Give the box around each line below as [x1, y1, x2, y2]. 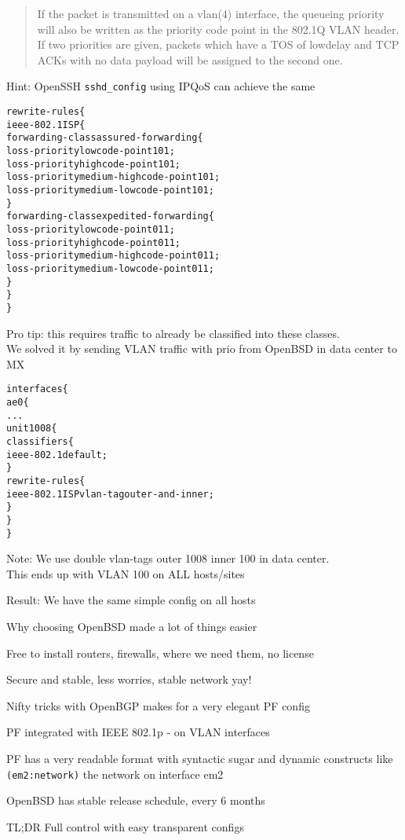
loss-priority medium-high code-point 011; [6, 250, 221, 262]
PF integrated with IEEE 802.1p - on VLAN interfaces [6, 724, 270, 740]
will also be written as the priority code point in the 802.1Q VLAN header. [37, 20, 400, 37]
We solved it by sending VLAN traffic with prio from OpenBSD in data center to [6, 340, 397, 357]
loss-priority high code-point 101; [6, 158, 181, 170]
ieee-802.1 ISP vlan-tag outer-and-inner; [6, 488, 214, 500]
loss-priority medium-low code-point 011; [6, 262, 214, 274]
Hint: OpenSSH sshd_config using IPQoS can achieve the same [6, 78, 316, 94]
